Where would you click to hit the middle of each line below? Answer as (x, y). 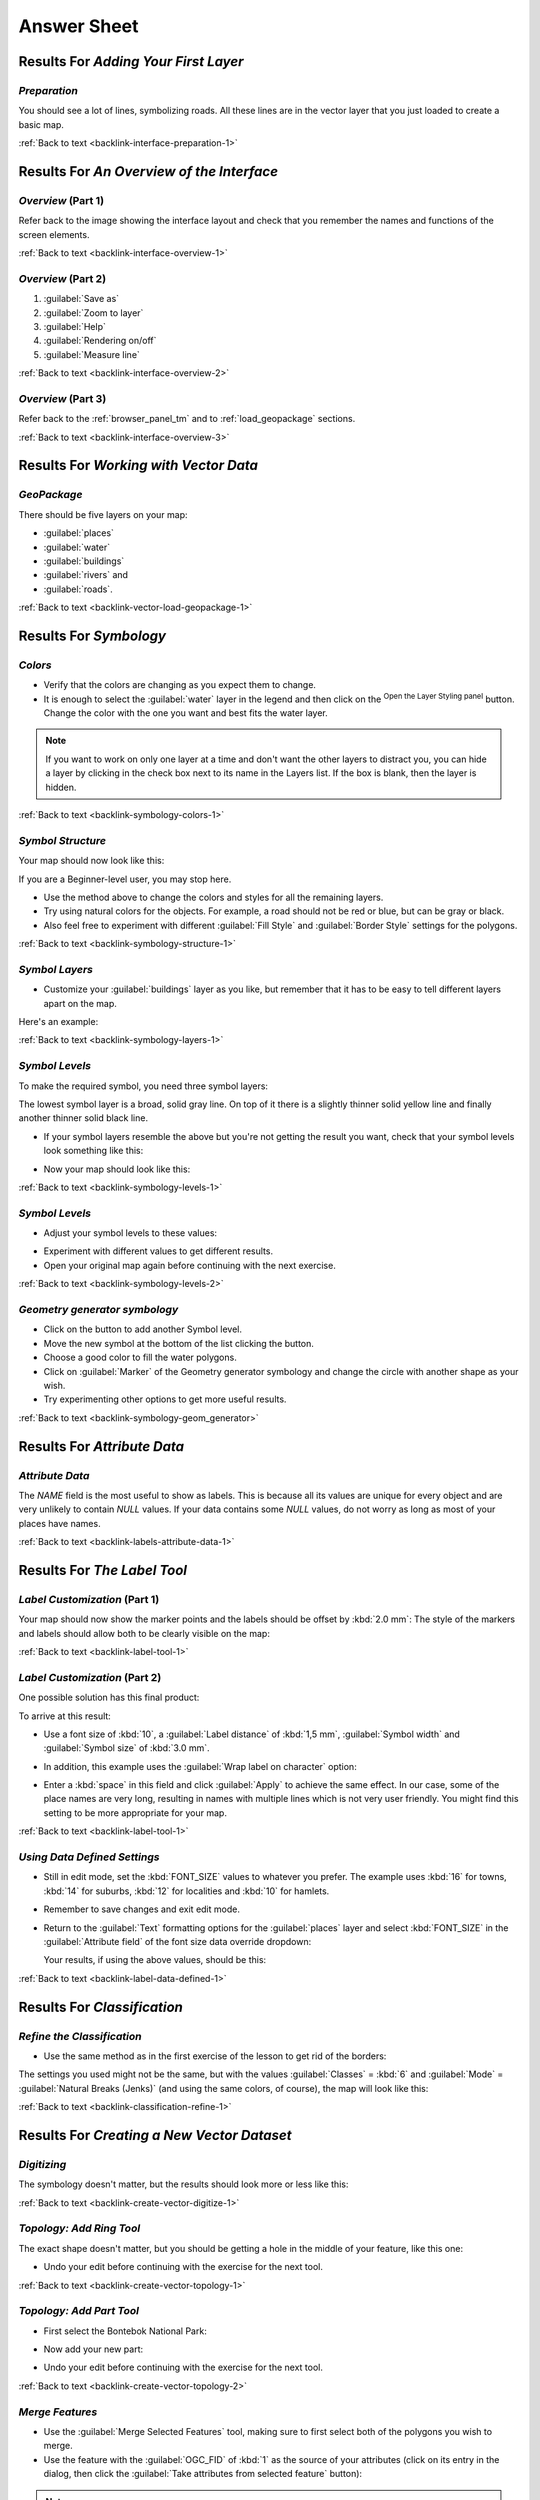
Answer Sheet (78, 26)
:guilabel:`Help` (75, 326)
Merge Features (58, 2412)
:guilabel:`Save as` (81, 299)
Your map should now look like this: (91, 861)
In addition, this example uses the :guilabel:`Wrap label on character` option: (200, 1766)
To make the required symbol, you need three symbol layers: (143, 1086)
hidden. (61, 787)
